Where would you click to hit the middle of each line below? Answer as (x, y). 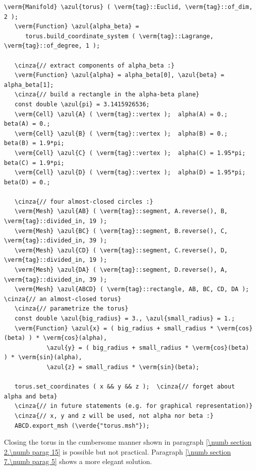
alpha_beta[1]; (29, 85)
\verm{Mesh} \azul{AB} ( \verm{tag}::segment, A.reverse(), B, (121, 211)
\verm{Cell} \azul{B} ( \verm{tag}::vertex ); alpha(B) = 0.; (121, 133)
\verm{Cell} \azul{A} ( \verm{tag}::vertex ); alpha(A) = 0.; (121, 114)
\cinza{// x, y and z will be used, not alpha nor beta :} (114, 416)
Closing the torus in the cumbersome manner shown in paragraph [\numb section (128, 442)
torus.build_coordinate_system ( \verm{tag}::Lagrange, (119, 36)
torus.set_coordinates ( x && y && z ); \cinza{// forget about (125, 387)
